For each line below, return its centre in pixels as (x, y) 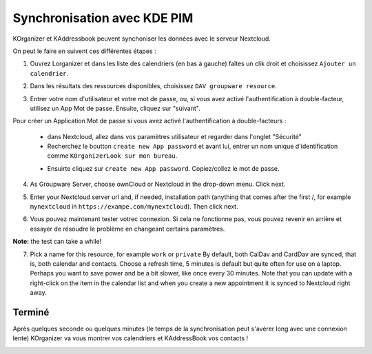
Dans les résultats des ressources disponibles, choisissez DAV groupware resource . (153, 86)
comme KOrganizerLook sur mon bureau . (112, 156)
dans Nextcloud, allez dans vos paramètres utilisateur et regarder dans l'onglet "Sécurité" (175, 136)
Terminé (31, 312)
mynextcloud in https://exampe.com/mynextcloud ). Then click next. (134, 207)
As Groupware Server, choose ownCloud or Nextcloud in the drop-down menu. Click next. (158, 184)
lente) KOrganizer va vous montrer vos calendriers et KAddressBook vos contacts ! (131, 338)
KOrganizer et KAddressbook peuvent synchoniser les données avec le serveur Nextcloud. (142, 39)
